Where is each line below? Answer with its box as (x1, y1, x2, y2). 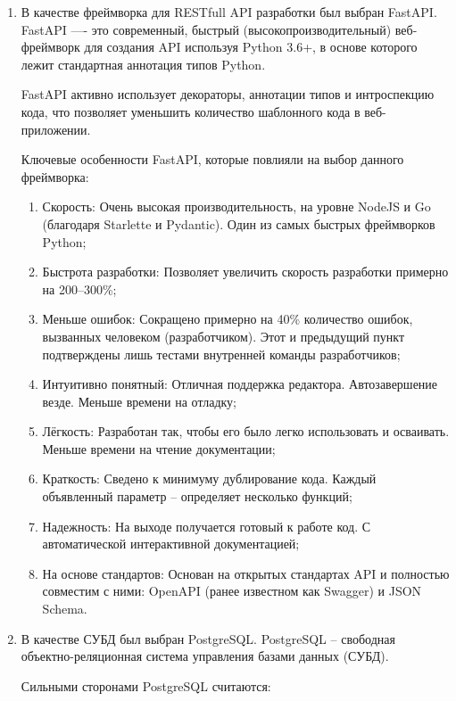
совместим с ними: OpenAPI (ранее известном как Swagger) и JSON (42, 581, 422, 600)
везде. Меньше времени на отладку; (42, 392, 237, 410)
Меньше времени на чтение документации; (42, 439, 276, 458)
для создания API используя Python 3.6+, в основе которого (84, 37, 418, 56)
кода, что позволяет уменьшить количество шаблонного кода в (21, 102, 361, 120)
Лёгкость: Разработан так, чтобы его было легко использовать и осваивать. (42, 422, 450, 441)
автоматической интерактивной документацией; (42, 534, 300, 553)
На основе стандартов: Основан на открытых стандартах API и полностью (42, 564, 450, 582)
